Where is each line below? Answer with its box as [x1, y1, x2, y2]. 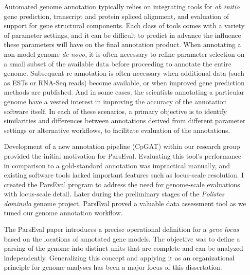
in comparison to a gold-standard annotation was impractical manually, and [4, 160, 230, 170]
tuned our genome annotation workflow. [4, 208, 123, 218]
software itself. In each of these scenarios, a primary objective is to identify [4, 106, 227, 116]
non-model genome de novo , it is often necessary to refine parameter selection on [4, 49, 245, 59]
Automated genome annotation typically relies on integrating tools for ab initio [4, 1, 240, 11]
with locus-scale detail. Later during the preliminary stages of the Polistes [4, 189, 225, 199]
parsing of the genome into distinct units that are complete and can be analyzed [4, 243, 243, 253]
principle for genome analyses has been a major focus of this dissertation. [4, 262, 222, 272]
